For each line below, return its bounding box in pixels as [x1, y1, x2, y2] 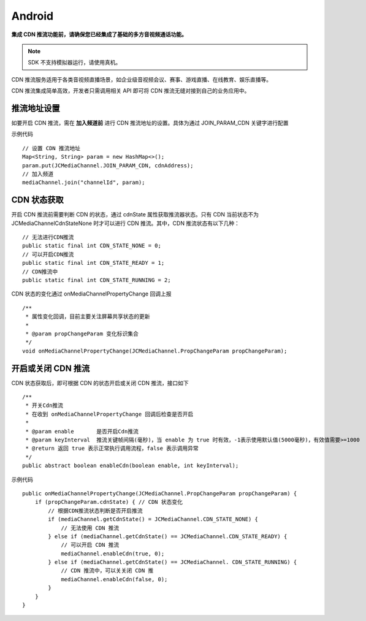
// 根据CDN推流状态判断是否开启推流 [48, 507, 143, 514]
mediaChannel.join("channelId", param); [22, 179, 145, 186]
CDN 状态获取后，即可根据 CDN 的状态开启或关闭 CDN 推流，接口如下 [11, 379, 189, 386]
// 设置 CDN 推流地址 [22, 145, 81, 151]
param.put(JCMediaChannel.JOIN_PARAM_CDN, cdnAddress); [22, 162, 194, 169]
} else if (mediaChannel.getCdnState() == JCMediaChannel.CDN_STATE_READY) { [48, 533, 288, 539]
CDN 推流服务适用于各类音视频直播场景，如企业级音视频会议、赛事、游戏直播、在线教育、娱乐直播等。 [11, 75, 272, 83]
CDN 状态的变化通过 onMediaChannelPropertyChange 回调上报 [11, 290, 172, 297]
